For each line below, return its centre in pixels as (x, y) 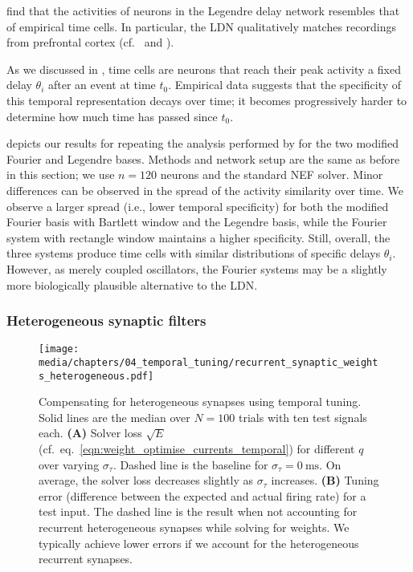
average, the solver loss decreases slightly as (146, 480)
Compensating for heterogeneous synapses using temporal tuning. (200, 402)
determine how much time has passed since (112, 116)
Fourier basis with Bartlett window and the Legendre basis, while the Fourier (197, 222)
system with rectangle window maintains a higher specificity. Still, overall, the (198, 237)
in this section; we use (61, 174)
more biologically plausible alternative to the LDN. (132, 284)
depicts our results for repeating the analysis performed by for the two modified (202, 143)
